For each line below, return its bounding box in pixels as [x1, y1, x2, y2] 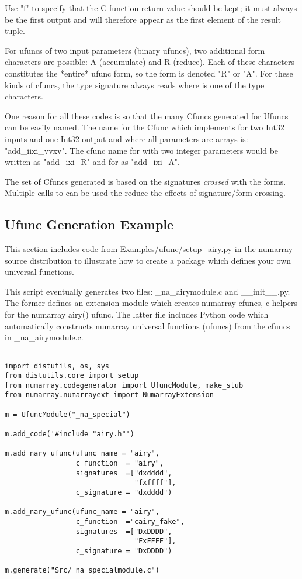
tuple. [5, 25, 26, 37]
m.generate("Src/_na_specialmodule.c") [5, 566, 159, 575]
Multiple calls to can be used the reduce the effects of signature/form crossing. [5, 187, 286, 199]
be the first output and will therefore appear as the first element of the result [5, 13, 282, 25]
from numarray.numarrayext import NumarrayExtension [5, 391, 214, 399]
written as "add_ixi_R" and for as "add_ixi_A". [5, 156, 180, 168]
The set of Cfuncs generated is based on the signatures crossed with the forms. [5, 175, 286, 187]
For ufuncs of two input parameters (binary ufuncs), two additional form [5, 44, 265, 56]
